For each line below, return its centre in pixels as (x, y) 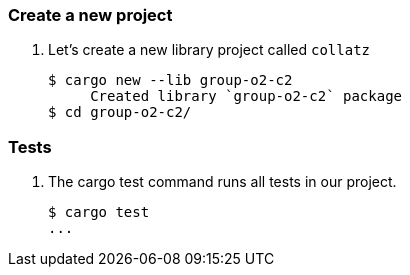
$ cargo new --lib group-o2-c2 (170, 80)
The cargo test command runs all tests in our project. (222, 182)
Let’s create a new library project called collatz (209, 50)
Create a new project (90, 15)
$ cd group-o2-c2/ (120, 112)
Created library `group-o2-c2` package (246, 96)
